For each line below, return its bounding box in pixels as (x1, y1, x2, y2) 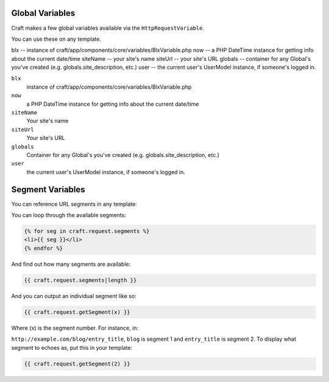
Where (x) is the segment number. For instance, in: (11, 324, 139, 332)
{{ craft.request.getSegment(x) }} (24, 308, 130, 316)
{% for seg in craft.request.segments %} (24, 228, 150, 235)
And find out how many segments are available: (11, 260, 131, 268)
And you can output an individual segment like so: (11, 292, 136, 299)
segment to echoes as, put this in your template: (11, 344, 133, 351)
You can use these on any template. (11, 35, 102, 43)
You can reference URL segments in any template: (11, 200, 137, 207)
